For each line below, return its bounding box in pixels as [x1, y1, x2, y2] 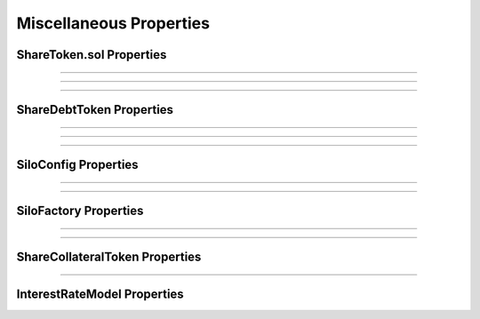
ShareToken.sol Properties [16, 47, 167, 62]
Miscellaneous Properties [16, 13, 211, 33]
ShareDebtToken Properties [16, 102, 173, 117]
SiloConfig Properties [16, 157, 139, 172]
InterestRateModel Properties [16, 287, 184, 302]
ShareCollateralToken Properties [16, 250, 202, 265]
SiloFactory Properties [16, 203, 144, 219]
